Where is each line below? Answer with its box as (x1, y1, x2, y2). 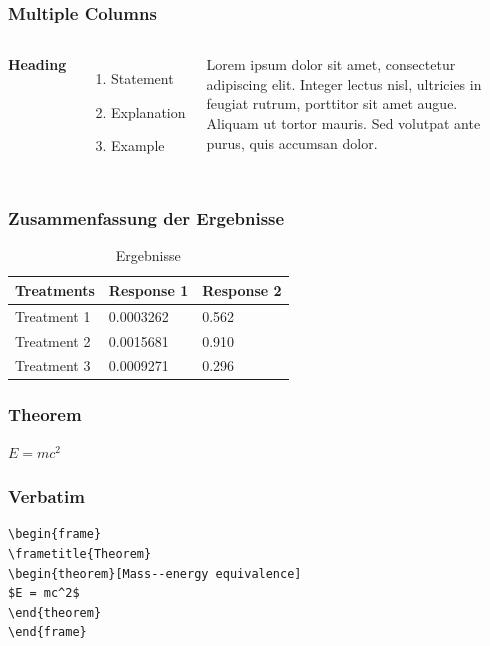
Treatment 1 (15, 305, 91, 326)
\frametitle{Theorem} (8, 547, 152, 562)
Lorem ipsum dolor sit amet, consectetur (206, 54, 456, 75)
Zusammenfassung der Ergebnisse (8, 205, 285, 230)
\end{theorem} (8, 605, 102, 620)
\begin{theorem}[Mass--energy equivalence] (8, 566, 302, 581)
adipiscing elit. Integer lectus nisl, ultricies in (206, 73, 482, 94)
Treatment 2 (15, 330, 91, 351)
